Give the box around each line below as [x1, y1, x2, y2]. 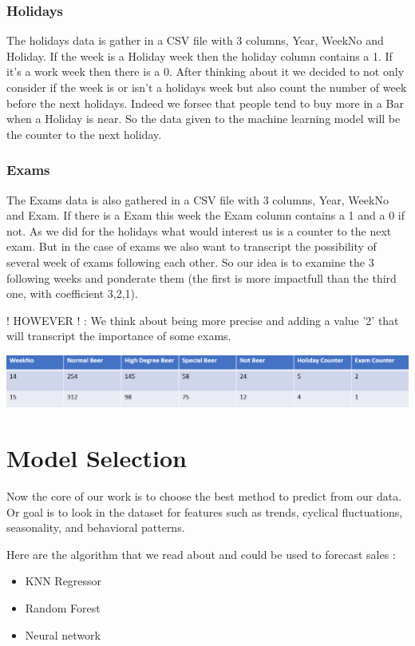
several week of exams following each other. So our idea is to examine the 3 [6, 253, 374, 270]
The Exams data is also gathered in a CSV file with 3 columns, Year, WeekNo [6, 191, 389, 208]
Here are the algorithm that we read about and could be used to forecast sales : [6, 545, 396, 562]
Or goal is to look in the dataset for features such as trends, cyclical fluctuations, [6, 503, 403, 520]
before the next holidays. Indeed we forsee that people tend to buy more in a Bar [6, 94, 404, 111]
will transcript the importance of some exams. [6, 327, 231, 344]
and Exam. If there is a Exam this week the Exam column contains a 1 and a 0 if [6, 207, 405, 224]
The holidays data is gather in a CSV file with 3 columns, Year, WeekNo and [6, 32, 384, 49]
